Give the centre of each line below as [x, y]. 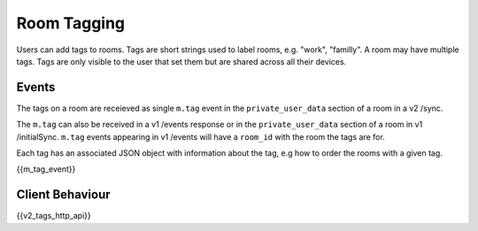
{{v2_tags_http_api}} [54, 216]
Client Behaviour [63, 195]
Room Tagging [71, 23]
